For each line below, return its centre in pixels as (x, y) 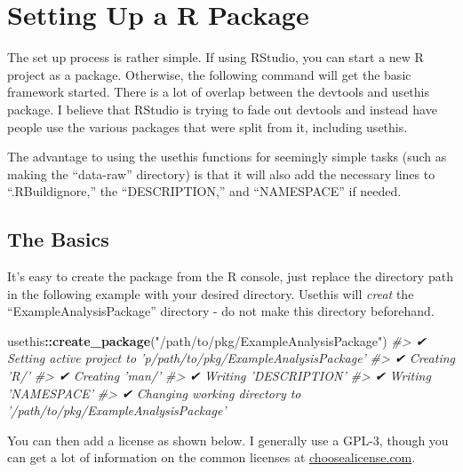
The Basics (58, 239)
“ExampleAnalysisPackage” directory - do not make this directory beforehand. (221, 311)
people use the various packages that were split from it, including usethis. (208, 126)
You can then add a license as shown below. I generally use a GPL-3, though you (228, 440)
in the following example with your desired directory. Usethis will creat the (211, 293)
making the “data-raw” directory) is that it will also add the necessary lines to (221, 173)
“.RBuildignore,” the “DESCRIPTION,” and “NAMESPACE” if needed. (204, 191)
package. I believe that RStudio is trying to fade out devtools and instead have (222, 109)
